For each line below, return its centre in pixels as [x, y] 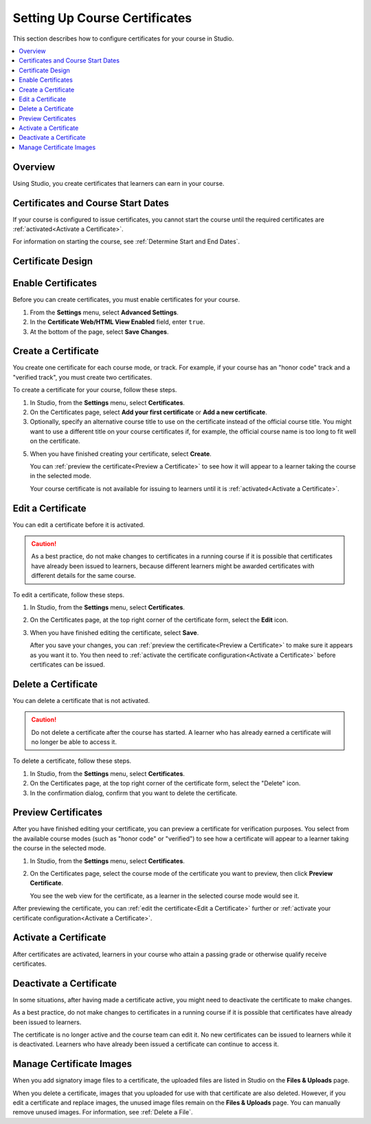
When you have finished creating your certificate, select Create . [121, 453]
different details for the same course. [84, 576]
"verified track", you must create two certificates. [82, 377]
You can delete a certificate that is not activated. [81, 700]
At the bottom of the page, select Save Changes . [99, 332]
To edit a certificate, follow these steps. [69, 594]
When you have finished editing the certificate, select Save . [114, 632]
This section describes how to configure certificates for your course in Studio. [123, 39]
